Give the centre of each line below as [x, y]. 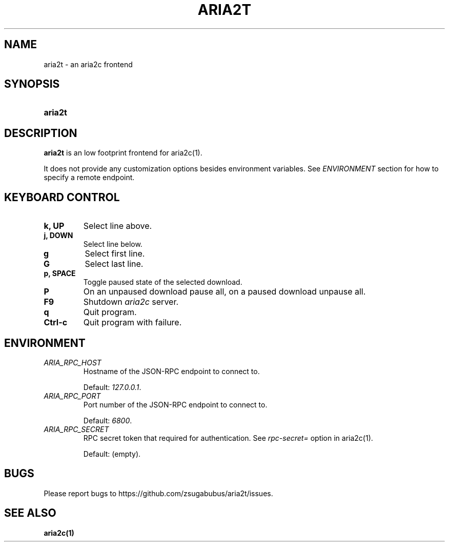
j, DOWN [58, 236]
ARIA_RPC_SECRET [76, 429]
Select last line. [114, 264]
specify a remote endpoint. [89, 178]
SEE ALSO [30, 513]
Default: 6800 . [108, 420]
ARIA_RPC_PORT [72, 396]
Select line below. [113, 244]
